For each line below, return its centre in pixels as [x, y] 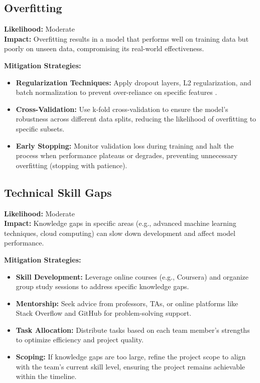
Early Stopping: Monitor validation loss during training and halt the [125, 145]
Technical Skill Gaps [58, 192]
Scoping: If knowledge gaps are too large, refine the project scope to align [131, 357]
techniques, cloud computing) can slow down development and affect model [120, 233]
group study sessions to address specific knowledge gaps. [102, 286]
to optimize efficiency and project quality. [80, 340]
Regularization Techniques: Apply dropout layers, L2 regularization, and [134, 82]
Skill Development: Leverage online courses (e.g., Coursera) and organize [132, 276]
